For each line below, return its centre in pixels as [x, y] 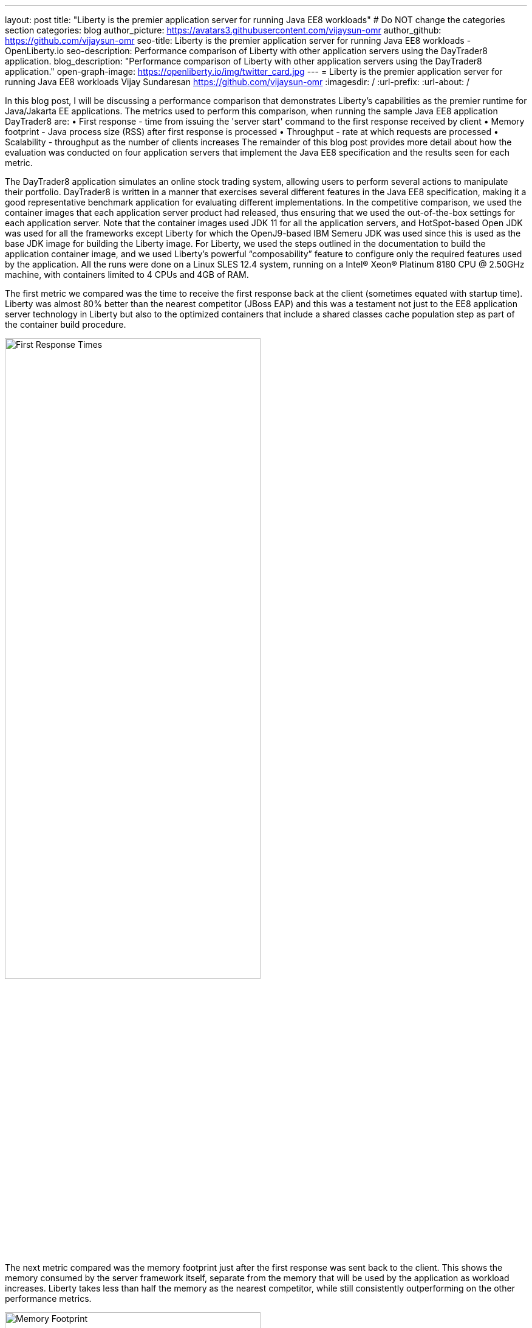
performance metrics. [48, 1299]
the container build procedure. [66, 324]
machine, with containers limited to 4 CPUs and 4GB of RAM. [127, 275]
